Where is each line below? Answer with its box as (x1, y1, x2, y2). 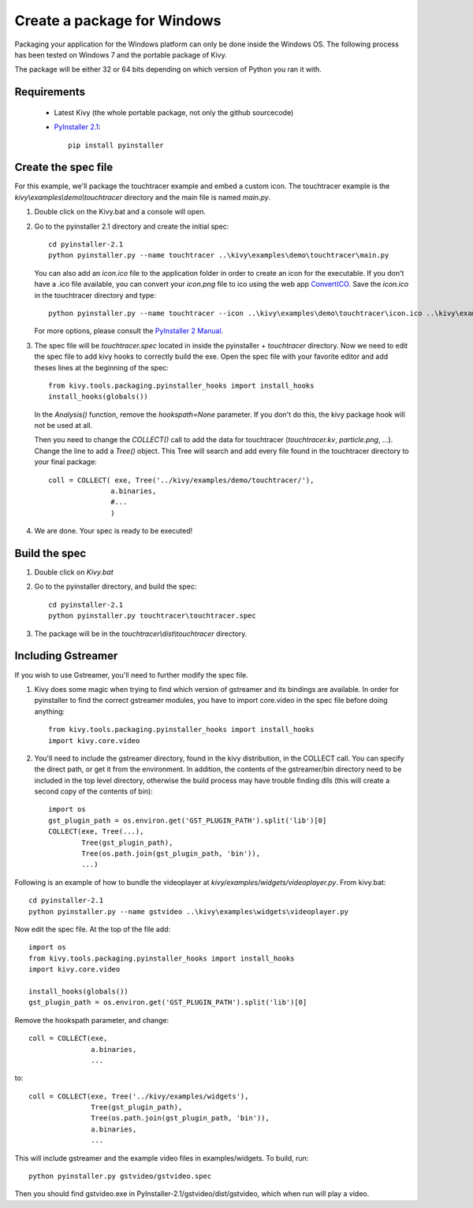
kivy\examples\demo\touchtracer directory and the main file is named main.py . (14, 192, 271, 202)
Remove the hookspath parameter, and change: (14, 1015, 169, 1024)
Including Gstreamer (14, 649, 118, 663)
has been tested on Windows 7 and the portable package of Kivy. (14, 50, 228, 59)
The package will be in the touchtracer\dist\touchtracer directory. (34, 629, 248, 638)
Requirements (14, 85, 86, 98)
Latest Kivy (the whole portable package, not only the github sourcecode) (54, 107, 294, 117)
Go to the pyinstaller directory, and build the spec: (34, 582, 197, 591)
